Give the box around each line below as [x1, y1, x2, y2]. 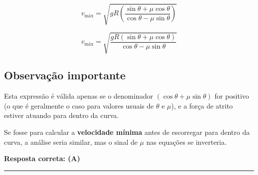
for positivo [214, 91, 249, 101]
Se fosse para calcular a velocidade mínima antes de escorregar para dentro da [4, 127, 250, 137]
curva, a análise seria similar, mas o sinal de [4, 136, 138, 147]
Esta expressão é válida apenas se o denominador [4, 91, 153, 101]
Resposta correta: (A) [4, 153, 80, 164]
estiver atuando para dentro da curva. [4, 110, 119, 120]
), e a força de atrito [171, 100, 233, 111]
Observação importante [4, 67, 126, 83]
